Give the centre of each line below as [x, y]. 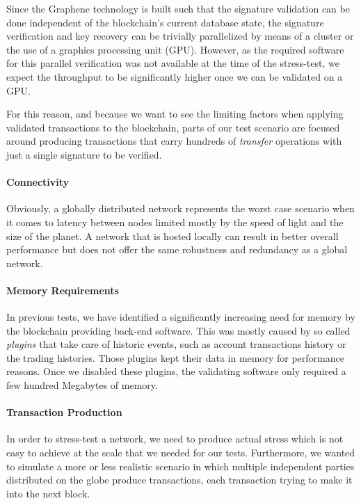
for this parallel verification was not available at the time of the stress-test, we [173, 63]
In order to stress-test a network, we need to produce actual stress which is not [175, 439]
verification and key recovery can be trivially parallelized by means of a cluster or [180, 36]
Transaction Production [64, 412]
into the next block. [48, 493]
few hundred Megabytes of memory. [82, 385]
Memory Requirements [63, 290]
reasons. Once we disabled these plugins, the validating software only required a [176, 371]
